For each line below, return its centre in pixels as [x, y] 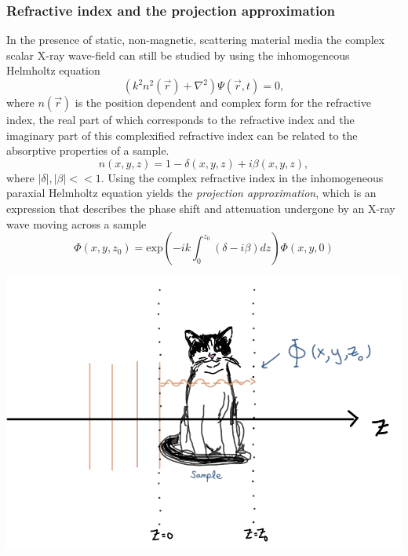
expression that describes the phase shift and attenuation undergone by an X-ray [201, 208]
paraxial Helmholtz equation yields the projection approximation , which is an [191, 193]
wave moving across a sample [76, 223]
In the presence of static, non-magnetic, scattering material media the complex [196, 40]
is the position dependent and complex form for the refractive [223, 102]
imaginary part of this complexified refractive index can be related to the [182, 135]
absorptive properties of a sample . [88, 150]
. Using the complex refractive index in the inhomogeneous [242, 177]
